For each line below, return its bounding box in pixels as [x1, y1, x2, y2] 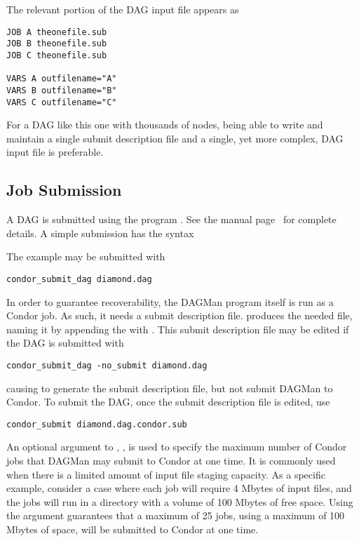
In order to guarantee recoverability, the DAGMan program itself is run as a [6, 294, 334, 309]
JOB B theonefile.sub [6, 39, 107, 49]
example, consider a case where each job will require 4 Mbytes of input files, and [6, 481, 352, 495]
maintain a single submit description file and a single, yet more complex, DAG [6, 131, 344, 145]
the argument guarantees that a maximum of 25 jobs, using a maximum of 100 [6, 508, 345, 523]
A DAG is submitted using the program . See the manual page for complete [6, 212, 337, 227]
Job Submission [6, 179, 122, 201]
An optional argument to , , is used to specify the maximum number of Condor [6, 439, 347, 454]
